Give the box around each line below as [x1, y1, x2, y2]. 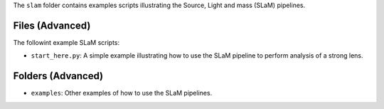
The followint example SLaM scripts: [13, 38, 120, 46]
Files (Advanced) [13, 19, 91, 31]
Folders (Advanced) [13, 70, 103, 82]
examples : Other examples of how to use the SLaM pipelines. [31, 89, 213, 98]
